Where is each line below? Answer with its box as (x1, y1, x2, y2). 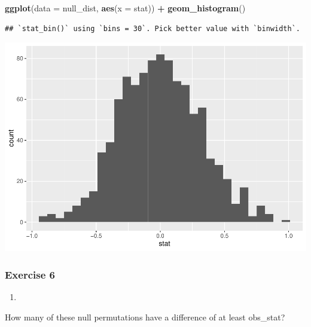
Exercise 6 (5, 267, 55, 282)
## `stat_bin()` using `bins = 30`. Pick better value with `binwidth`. (5, 24, 300, 33)
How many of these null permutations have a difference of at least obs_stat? (5, 310, 285, 323)
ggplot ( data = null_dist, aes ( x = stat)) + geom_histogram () (5, 2, 246, 14)
